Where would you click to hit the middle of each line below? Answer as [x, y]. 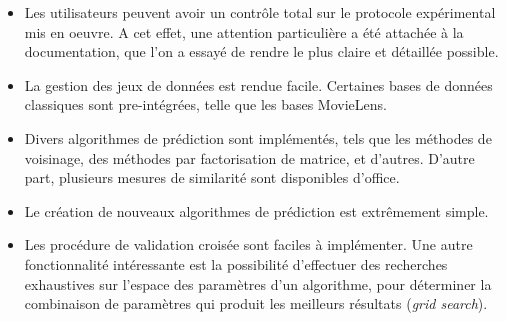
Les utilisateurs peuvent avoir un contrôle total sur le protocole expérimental [260, 12]
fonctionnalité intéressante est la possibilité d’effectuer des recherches [236, 263]
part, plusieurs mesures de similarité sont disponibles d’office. [212, 177]
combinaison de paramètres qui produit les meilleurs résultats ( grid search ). [256, 303]
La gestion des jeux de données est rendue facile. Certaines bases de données [258, 84]
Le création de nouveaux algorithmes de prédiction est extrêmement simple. [256, 210]
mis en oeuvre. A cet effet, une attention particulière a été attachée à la [244, 31]
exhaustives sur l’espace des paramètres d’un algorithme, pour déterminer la [258, 283]
